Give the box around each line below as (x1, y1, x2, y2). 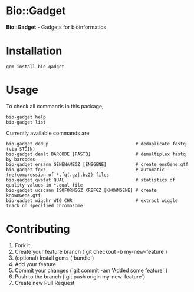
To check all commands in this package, (6, 102, 104, 109)
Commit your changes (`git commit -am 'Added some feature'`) (14, 267, 168, 274)
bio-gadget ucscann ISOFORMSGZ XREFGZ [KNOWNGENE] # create (6, 187, 157, 193)
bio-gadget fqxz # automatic (6, 167, 165, 172)
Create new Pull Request (14, 279, 75, 286)
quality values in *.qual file (6, 182, 83, 188)
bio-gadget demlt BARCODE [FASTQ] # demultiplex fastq (6, 151, 186, 157)
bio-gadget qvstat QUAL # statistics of (6, 177, 176, 183)
